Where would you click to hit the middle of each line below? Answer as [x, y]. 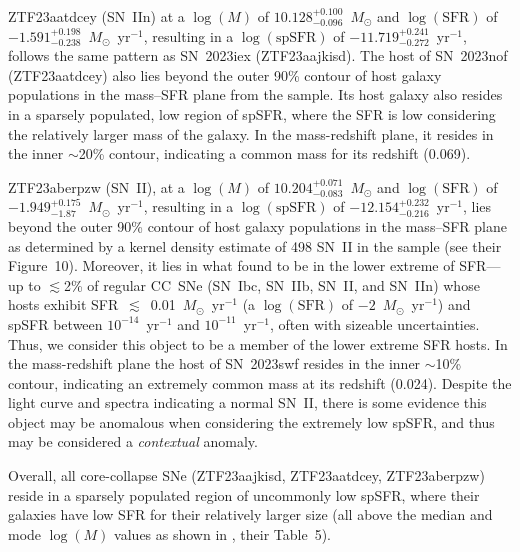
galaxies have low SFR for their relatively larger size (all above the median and [250, 514]
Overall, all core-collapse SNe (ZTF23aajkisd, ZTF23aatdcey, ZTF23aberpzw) [246, 475]
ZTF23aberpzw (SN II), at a [96, 186]
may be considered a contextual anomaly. [133, 441]
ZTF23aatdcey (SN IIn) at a [96, 16]
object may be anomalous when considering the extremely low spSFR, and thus [251, 421]
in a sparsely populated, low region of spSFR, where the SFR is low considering [252, 113]
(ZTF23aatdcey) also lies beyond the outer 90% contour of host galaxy [225, 74]
